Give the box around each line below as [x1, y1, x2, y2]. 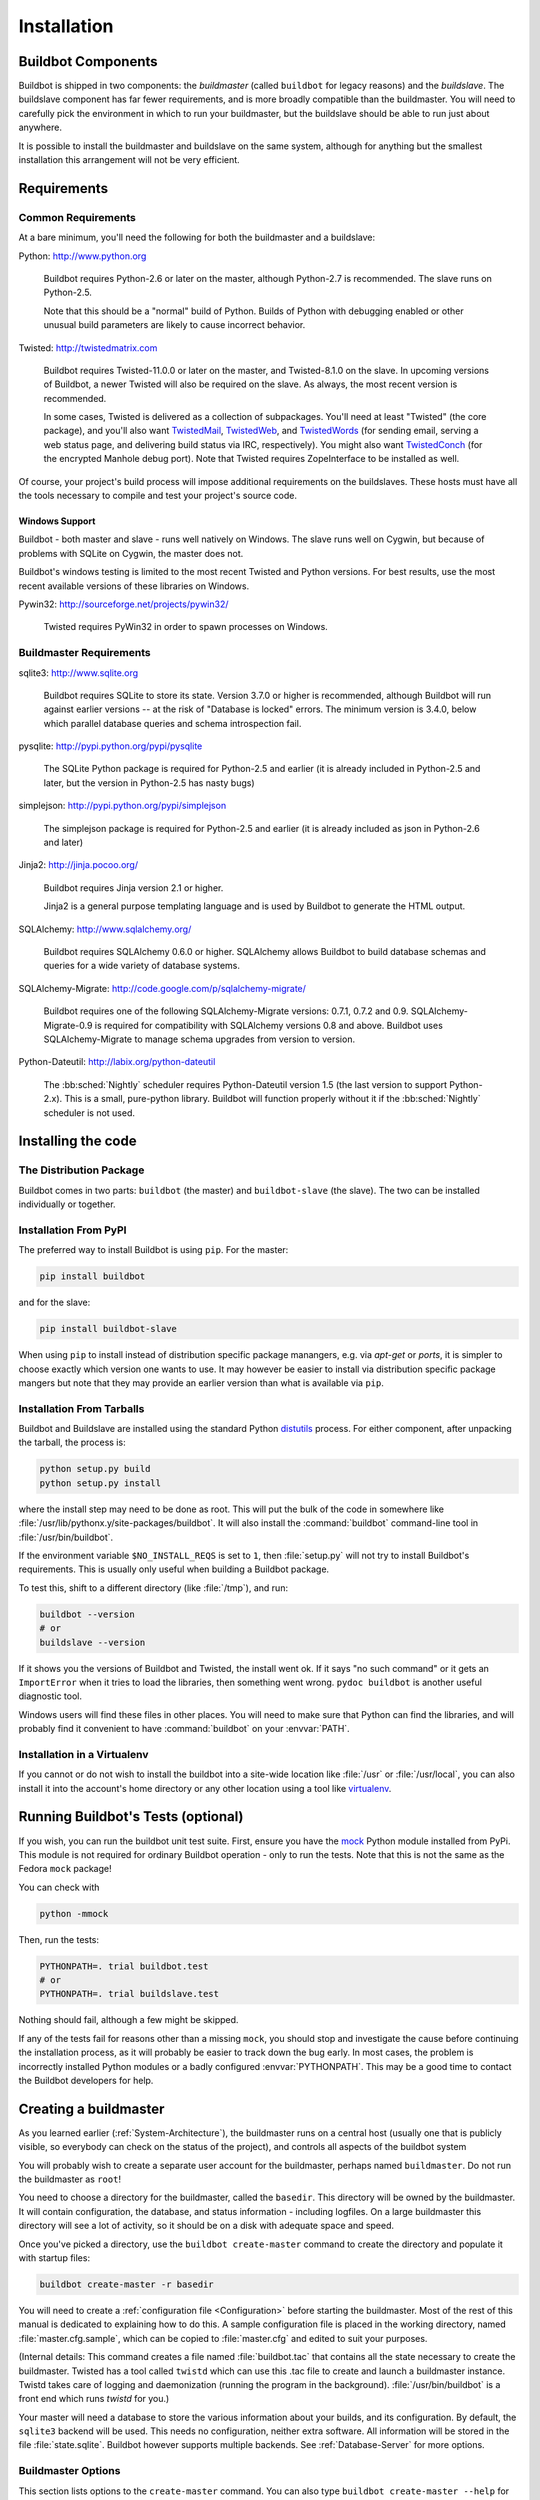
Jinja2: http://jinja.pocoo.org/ [18, 859, 139, 871]
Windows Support [18, 515, 96, 527]
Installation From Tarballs [18, 1401, 145, 1415]
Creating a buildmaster [18, 2100, 165, 2117]
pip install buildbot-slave [39, 1323, 177, 1335]
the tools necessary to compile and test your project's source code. [18, 490, 297, 502]
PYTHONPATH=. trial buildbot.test [39, 1960, 209, 1972]
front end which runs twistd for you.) [18, 2393, 170, 2405]
